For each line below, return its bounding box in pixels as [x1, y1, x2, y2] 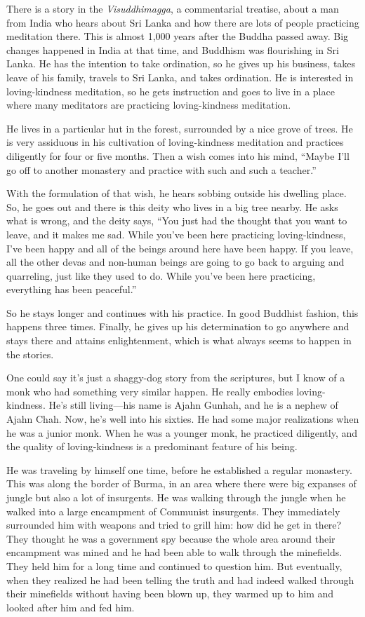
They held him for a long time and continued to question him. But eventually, [6, 558, 343, 573]
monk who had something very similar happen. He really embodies [6, 384, 293, 398]
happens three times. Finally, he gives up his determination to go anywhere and [6, 319, 350, 334]
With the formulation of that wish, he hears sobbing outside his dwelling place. [6, 186, 347, 201]
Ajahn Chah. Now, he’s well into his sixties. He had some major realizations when [6, 412, 359, 426]
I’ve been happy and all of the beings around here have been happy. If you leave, [6, 240, 354, 255]
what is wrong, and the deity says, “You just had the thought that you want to [6, 213, 347, 228]
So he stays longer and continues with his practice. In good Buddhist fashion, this [6, 305, 359, 320]
